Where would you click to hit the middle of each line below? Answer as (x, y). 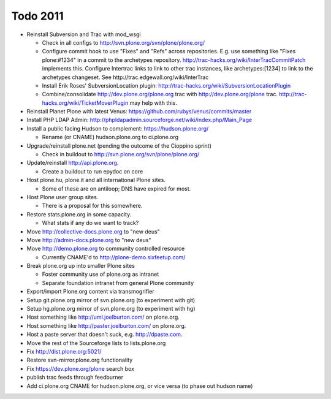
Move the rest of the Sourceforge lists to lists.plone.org (96, 343)
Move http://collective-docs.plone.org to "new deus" (93, 231)
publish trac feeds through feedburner (75, 378)
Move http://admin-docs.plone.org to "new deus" (89, 240)
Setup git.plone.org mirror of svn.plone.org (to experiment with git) (111, 300)
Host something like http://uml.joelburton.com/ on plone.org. (103, 317)
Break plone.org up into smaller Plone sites (81, 266)
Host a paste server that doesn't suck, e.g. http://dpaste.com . (105, 335)
